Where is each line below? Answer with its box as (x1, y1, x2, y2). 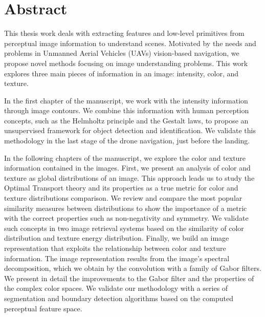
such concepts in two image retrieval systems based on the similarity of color (4, 222, 244, 233)
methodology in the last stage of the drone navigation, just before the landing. (4, 135, 250, 146)
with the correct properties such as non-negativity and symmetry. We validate (4, 213, 249, 223)
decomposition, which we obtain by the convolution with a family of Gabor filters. (4, 263, 261, 273)
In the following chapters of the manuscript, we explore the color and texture (4, 152, 246, 163)
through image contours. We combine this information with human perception (4, 105, 249, 116)
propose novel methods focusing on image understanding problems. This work (4, 57, 248, 68)
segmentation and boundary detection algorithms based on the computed (4, 292, 233, 303)
